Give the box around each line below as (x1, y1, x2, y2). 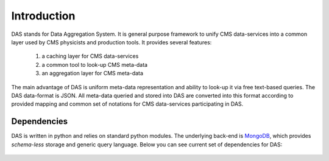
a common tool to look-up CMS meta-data (41, 61, 148, 68)
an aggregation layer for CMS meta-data (41, 70, 143, 77)
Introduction (11, 9, 76, 22)
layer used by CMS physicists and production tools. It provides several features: (11, 38, 212, 46)
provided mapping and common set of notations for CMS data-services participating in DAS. (11, 100, 244, 108)
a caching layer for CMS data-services (41, 52, 139, 60)
